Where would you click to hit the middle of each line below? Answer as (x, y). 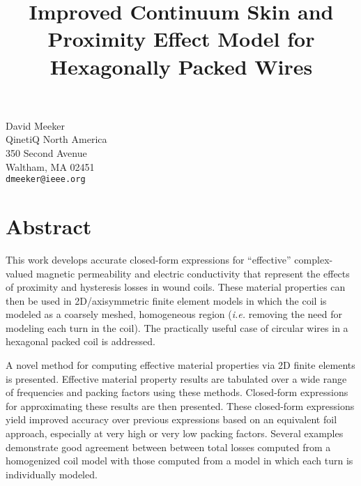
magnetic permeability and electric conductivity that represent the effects (193, 273)
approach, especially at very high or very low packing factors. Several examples (175, 433)
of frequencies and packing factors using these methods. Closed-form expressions (177, 392)
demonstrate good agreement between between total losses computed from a (168, 447)
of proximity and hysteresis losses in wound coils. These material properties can (176, 287)
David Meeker (36, 125)
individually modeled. (52, 474)
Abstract (49, 226)
